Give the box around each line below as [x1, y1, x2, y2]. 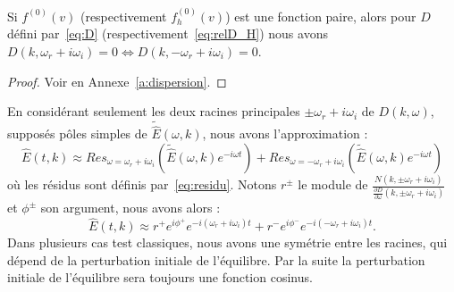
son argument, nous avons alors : [40, 198, 221, 217]
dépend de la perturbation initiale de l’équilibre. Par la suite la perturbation [7, 250, 425, 269]
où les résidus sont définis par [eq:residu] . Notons [7, 175, 277, 194]
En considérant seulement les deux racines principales [7, 102, 300, 121]
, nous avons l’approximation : [202, 124, 368, 143]
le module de [298, 175, 368, 194]
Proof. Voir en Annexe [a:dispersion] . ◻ [7, 71, 227, 90]
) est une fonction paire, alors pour [225, 6, 416, 25]
